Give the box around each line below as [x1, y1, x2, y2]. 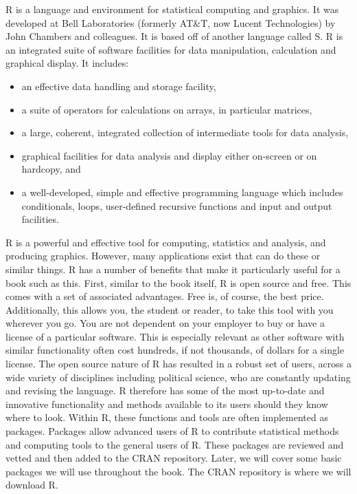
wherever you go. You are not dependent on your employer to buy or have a [5, 316, 325, 330]
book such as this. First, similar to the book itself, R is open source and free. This [5, 275, 352, 290]
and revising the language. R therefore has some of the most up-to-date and [5, 383, 325, 398]
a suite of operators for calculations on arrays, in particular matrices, [21, 102, 312, 116]
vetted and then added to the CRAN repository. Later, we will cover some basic [5, 451, 342, 465]
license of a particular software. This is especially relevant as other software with [5, 329, 345, 343]
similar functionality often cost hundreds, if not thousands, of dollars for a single [5, 343, 345, 357]
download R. [5, 477, 58, 492]
